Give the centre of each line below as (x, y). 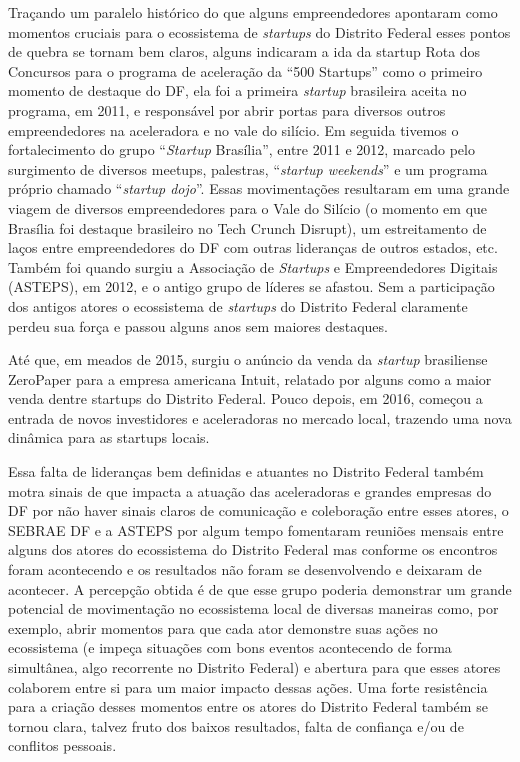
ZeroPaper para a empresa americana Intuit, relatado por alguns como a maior (250, 378)
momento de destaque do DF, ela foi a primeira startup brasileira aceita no (237, 90)
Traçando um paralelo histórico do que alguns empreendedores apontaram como (253, 12)
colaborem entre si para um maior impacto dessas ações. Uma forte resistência (248, 686)
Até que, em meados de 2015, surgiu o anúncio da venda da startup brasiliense (248, 359)
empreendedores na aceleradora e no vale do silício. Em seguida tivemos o (233, 129)
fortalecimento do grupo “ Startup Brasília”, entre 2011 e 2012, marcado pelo (241, 149)
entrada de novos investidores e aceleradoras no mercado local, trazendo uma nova (260, 417)
